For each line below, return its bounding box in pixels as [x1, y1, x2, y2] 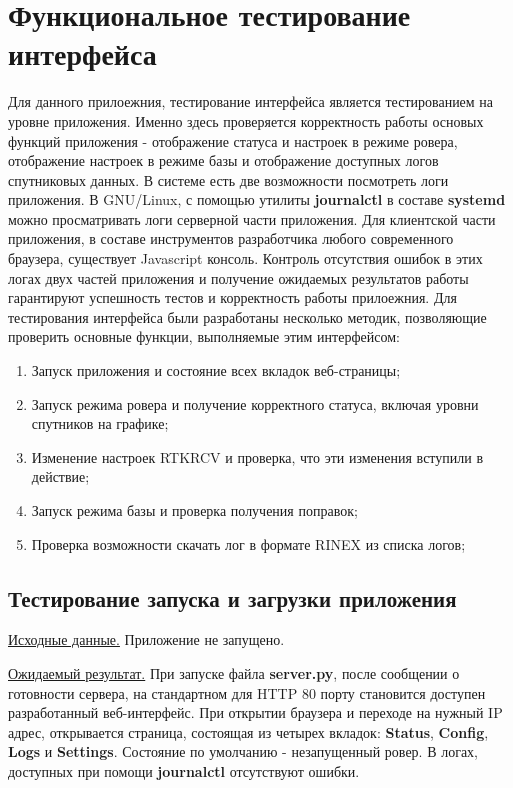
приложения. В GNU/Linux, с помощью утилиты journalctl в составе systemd [8, 189, 506, 210]
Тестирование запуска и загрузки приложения [8, 582, 457, 613]
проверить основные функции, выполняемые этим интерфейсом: [8, 326, 400, 347]
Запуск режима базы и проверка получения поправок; [31, 500, 358, 520]
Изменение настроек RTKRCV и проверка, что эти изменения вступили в [31, 446, 484, 467]
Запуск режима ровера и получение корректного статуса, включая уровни [31, 393, 479, 414]
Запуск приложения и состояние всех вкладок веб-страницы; [31, 360, 401, 381]
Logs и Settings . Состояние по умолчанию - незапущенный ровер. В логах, [8, 741, 478, 762]
